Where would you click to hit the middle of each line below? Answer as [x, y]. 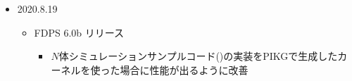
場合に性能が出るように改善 [184, 69]
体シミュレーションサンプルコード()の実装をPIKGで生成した [198, 56]
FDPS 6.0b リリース [79, 32]
